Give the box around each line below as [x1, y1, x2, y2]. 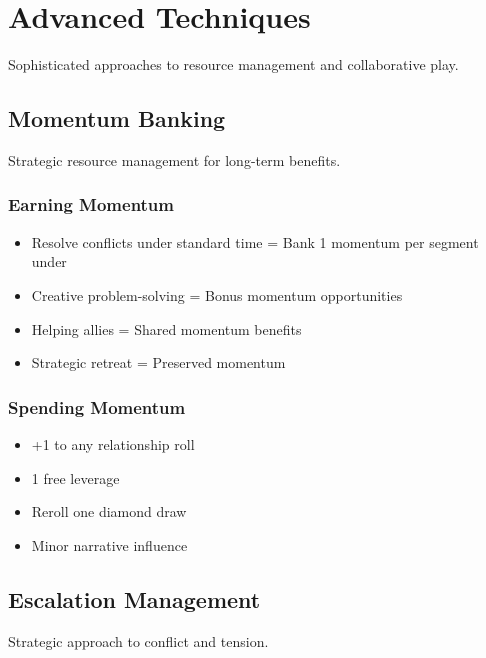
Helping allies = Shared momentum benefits [31, 318, 302, 339]
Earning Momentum [8, 192, 174, 217]
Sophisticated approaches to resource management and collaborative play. [8, 54, 459, 75]
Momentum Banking [8, 103, 226, 134]
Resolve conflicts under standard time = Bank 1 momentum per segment [31, 231, 479, 252]
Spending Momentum [8, 394, 186, 419]
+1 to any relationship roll [31, 433, 195, 454]
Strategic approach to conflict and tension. [8, 630, 269, 651]
